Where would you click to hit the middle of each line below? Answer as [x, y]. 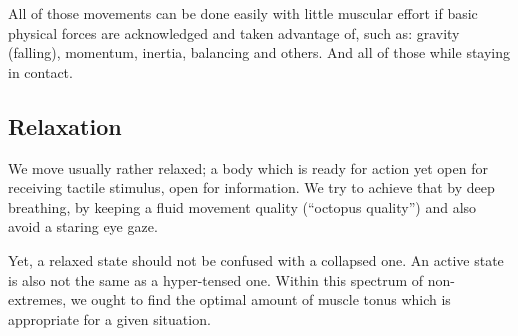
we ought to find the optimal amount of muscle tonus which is [260, 299]
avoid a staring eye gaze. [83, 226]
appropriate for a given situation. [109, 318]
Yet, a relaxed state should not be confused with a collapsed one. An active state [256, 259]
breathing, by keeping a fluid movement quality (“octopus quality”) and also [242, 206]
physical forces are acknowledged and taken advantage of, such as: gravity [234, 32]
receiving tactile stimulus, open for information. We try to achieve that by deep [251, 187]
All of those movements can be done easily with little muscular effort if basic [243, 13]
